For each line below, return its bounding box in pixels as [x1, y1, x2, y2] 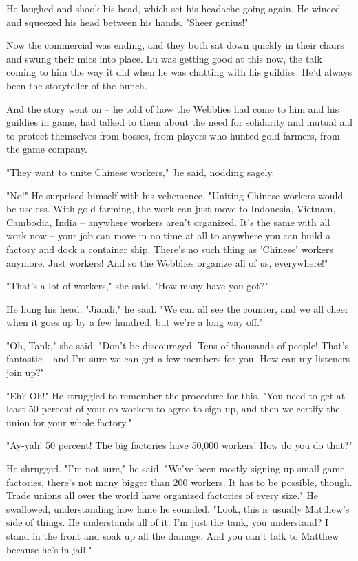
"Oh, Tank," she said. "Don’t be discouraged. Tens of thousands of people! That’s [6, 338, 349, 352]
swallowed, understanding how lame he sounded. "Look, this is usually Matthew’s [6, 501, 350, 516]
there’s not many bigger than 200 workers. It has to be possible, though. [47, 474, 352, 489]
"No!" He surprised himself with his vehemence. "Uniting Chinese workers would [6, 188, 344, 202]
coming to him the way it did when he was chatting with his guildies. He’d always [6, 65, 352, 79]
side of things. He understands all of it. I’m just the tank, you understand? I [6, 515, 329, 529]
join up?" [6, 365, 45, 379]
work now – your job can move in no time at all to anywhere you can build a [6, 228, 331, 243]
